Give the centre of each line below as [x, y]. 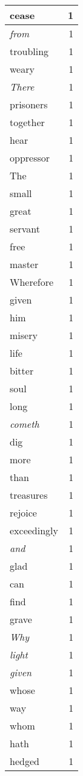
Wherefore [32, 282]
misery [24, 335]
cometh [25, 424]
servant [25, 229]
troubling [29, 51]
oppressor [30, 158]
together [27, 122]
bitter [22, 371]
